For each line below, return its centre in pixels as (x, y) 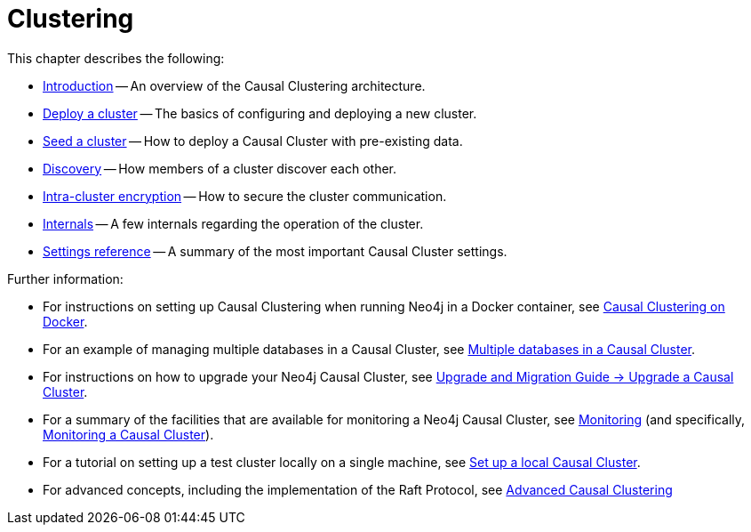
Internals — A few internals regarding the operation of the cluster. (233, 223)
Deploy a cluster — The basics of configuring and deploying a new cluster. (260, 113)
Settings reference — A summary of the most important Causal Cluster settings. (275, 251)
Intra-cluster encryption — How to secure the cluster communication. (245, 196)
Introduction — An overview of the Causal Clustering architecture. (234, 85)
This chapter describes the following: (116, 58)
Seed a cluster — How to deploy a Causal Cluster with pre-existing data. (253, 141)
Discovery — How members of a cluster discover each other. (220, 168)
